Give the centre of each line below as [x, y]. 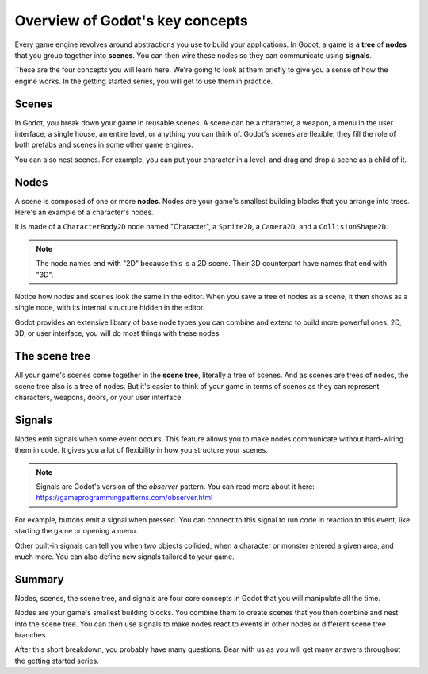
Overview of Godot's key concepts [132, 21]
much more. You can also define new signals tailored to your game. [124, 557]
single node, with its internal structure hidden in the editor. [110, 308]
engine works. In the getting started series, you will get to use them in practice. [144, 81]
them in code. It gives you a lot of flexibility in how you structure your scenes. [141, 450]
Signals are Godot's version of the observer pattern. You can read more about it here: [175, 486]
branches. [31, 635]
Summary [39, 579]
